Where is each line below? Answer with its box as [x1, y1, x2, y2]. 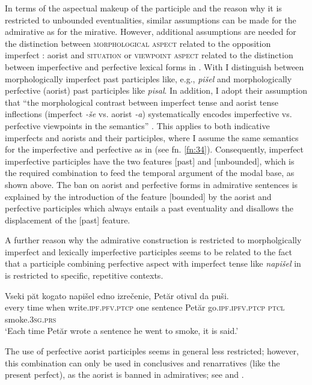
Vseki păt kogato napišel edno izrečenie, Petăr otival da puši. [5, 289, 229, 302]
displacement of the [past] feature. [5, 213, 130, 226]
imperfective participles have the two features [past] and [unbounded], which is [5, 154, 295, 167]
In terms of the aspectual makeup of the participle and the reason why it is [5, 2, 282, 14]
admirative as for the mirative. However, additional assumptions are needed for [5, 25, 296, 38]
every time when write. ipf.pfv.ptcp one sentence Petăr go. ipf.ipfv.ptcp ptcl [5, 301, 285, 314]
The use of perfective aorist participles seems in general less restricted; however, [5, 345, 299, 357]
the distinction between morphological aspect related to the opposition [5, 37, 271, 49]
